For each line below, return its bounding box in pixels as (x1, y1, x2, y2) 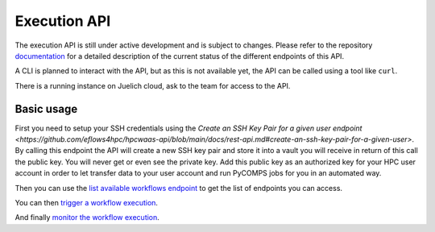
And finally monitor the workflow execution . (14, 213, 160, 222)
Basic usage (14, 101, 78, 116)
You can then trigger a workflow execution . (14, 197, 159, 207)
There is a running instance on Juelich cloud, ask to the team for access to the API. (14, 81, 291, 90)
